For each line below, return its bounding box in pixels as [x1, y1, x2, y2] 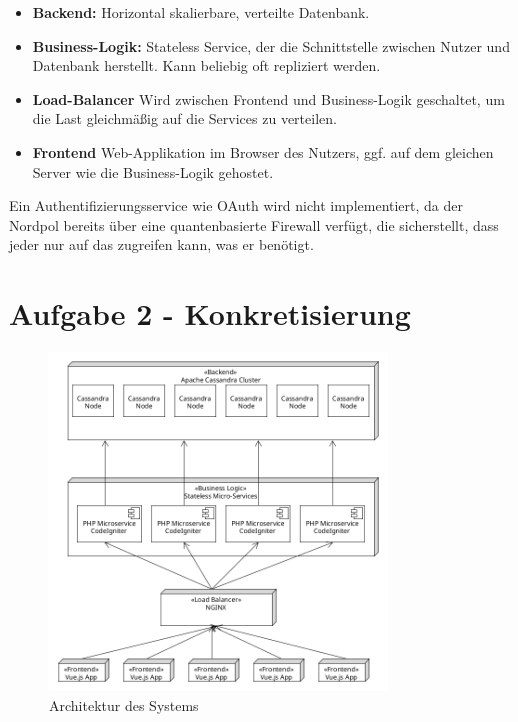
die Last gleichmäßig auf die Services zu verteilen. [32, 108, 337, 129]
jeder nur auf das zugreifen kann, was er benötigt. [9, 234, 314, 255]
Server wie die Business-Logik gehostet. [32, 161, 274, 182]
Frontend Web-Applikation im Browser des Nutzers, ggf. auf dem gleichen [32, 141, 494, 162]
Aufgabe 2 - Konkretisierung [9, 293, 411, 334]
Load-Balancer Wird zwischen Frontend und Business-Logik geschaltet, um [32, 88, 505, 109]
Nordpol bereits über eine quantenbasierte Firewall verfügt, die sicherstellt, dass [9, 214, 499, 235]
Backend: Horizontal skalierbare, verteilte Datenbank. [32, 2, 370, 22]
